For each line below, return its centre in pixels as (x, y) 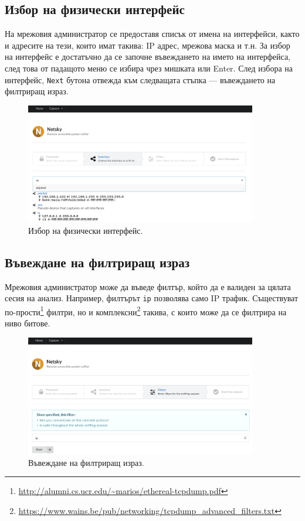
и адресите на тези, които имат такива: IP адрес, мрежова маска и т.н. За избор (148, 45)
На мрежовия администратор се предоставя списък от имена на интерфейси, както (152, 34)
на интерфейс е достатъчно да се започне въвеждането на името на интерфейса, (148, 57)
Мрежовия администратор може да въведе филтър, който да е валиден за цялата (148, 286)
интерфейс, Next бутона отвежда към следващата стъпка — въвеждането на (140, 79)
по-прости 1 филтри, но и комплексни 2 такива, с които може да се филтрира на (146, 311)
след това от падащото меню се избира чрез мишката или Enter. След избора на (149, 68)
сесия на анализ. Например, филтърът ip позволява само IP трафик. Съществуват (152, 298)
